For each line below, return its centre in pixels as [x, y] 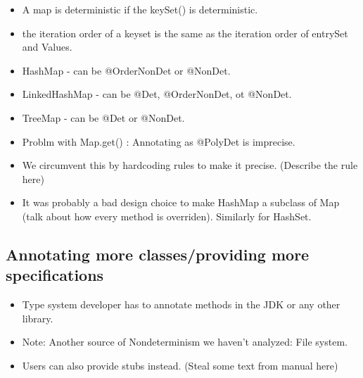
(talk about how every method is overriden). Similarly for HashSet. [167, 216]
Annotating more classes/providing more [158, 254]
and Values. [47, 47]
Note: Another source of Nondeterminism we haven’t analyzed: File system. [185, 342]
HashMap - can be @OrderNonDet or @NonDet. [126, 70]
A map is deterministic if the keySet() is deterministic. [140, 9]
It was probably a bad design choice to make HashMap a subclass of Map [181, 202]
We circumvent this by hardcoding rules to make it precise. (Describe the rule [190, 165]
